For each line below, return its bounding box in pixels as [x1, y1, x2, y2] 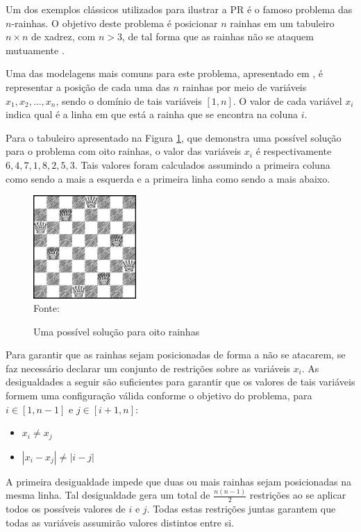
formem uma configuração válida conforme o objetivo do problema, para [6, 388, 312, 403]
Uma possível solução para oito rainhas [33, 324, 200, 338]
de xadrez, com [31, 29, 96, 44]
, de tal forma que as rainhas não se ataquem [121, 29, 314, 44]
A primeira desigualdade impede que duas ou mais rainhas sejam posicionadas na [6, 474, 352, 488]
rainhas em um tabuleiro [230, 15, 335, 30]
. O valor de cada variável [233, 93, 342, 108]
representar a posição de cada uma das [6, 79, 170, 94]
